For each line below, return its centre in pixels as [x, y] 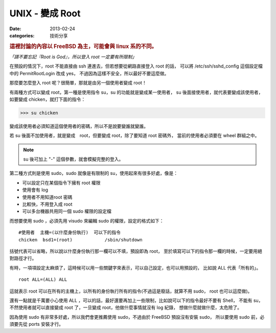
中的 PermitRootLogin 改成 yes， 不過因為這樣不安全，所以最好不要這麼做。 [89, 73]
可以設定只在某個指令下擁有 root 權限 [61, 183]
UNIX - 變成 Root [45, 13]
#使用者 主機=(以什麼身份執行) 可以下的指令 [70, 232]
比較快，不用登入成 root [47, 204]
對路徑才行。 [23, 258]
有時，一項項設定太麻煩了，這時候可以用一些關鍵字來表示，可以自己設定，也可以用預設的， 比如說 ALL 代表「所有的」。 [135, 268]
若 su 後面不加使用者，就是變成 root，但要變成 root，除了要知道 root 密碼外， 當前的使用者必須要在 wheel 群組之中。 [134, 136]
